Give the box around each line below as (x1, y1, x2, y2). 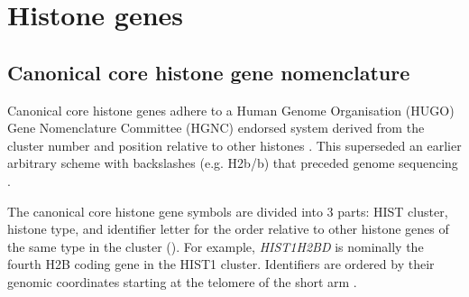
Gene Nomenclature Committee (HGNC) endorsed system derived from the (7, 118, 425, 137)
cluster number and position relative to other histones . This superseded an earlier (7, 135, 462, 154)
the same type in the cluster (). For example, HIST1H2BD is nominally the (7, 237, 424, 255)
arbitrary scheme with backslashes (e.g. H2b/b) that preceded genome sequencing (7, 153, 458, 172)
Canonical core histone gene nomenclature (7, 58, 410, 86)
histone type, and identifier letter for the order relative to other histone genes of (7, 219, 449, 238)
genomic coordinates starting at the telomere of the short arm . (7, 272, 357, 291)
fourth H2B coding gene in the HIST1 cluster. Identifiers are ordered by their (7, 255, 435, 274)
